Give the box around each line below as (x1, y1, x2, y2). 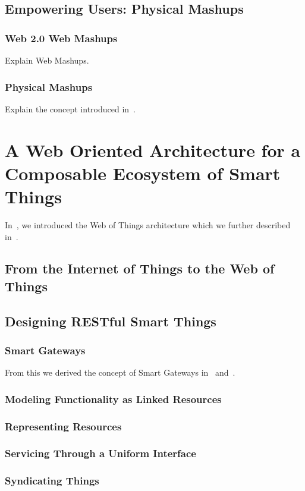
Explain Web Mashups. (5, 54, 89, 66)
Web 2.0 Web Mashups (5, 30, 118, 45)
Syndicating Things (5, 473, 99, 488)
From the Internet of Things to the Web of (5, 259, 275, 278)
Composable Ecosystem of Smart (5, 160, 281, 185)
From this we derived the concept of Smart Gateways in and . (5, 366, 235, 379)
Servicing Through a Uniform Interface (5, 446, 196, 461)
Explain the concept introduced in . (5, 102, 136, 115)
